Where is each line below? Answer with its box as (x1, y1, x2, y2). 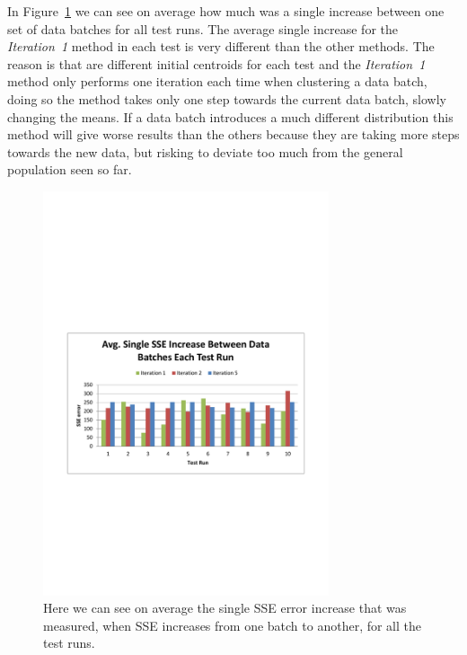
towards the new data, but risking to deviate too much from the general (7, 142, 403, 161)
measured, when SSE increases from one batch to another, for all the (43, 615, 422, 634)
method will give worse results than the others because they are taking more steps (7, 125, 460, 144)
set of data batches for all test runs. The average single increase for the (7, 19, 398, 38)
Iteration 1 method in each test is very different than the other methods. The (7, 37, 435, 56)
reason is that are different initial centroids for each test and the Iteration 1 (7, 54, 426, 73)
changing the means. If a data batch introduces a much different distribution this (7, 107, 454, 126)
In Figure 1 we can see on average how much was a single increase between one (7, 2, 445, 20)
